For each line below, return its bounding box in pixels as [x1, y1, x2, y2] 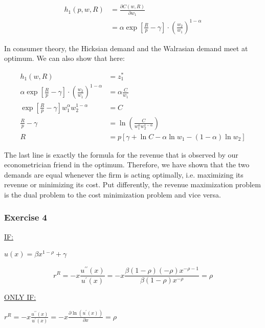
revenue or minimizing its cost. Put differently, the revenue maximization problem [4, 179, 261, 190]
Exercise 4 [4, 211, 47, 224]
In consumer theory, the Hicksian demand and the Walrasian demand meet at [4, 42, 248, 53]
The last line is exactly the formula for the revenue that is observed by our [4, 149, 238, 160]
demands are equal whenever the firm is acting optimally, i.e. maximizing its [4, 169, 244, 180]
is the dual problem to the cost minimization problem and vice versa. [4, 189, 221, 200]
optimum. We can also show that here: [4, 53, 125, 63]
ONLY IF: [4, 291, 36, 302]
